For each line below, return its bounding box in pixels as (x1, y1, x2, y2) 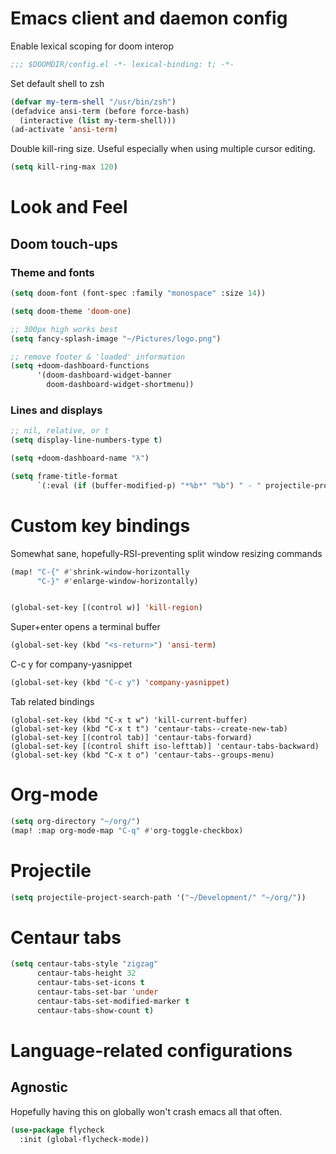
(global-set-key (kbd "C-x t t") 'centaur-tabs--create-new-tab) (10, 724, 288, 734)
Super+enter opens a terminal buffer (10, 621, 161, 633)
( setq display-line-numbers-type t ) (10, 435, 163, 446)
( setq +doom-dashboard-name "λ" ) (10, 453, 150, 464)
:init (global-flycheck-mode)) (19, 1134, 150, 1144)
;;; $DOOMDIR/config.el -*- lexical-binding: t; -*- (10, 59, 235, 69)
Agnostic (10, 1079, 68, 1096)
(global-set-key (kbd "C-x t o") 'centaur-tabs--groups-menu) (10, 750, 275, 761)
